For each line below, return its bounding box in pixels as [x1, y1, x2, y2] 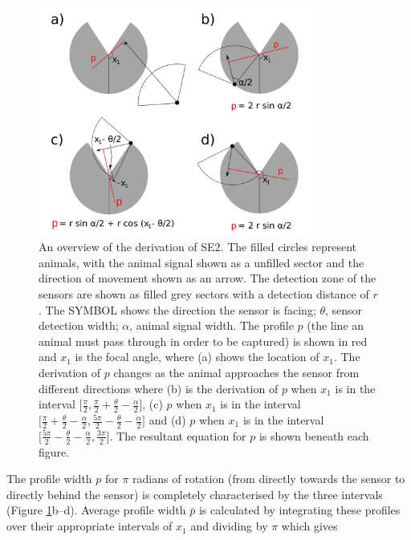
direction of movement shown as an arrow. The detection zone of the [39, 270, 376, 286]
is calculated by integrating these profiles [198, 501, 401, 518]
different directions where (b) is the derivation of [39, 380, 279, 396]
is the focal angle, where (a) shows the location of [75, 348, 319, 365]
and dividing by [190, 518, 268, 534]
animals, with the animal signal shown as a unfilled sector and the [39, 254, 364, 270]
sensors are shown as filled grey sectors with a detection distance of [39, 286, 369, 302]
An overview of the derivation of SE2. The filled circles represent [39, 238, 357, 255]
